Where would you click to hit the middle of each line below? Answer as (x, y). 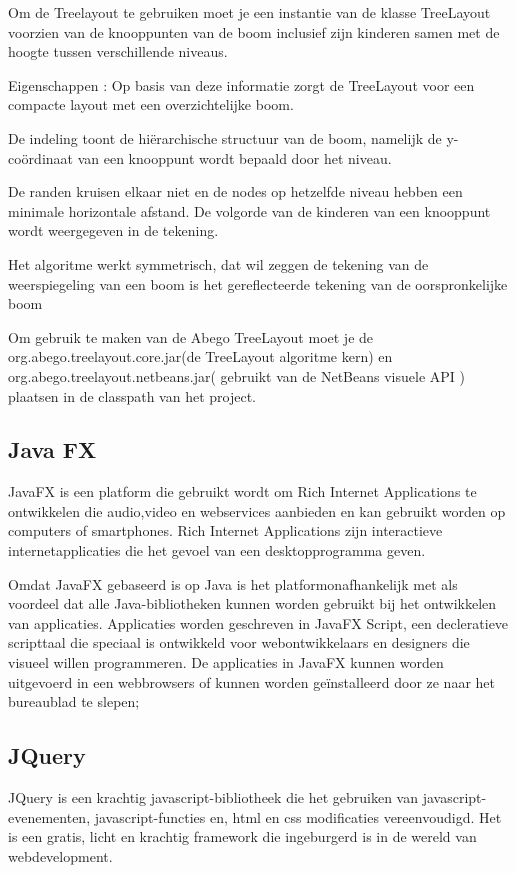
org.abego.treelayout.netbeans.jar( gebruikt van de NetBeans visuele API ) (236, 375)
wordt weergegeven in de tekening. (113, 230)
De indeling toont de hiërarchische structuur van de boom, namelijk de (225, 137)
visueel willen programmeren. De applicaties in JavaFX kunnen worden (226, 662)
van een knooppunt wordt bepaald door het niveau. (234, 157)
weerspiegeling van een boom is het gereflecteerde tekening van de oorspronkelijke (258, 283)
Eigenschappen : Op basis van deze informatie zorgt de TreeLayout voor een (241, 84)
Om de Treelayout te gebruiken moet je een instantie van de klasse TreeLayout (249, 12)
